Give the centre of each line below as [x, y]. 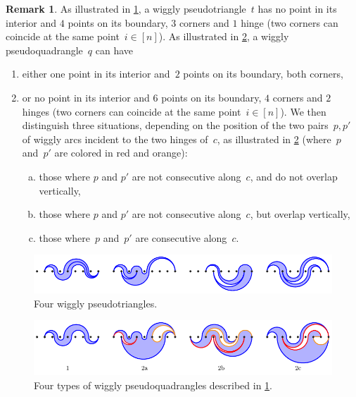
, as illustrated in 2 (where [274, 139]
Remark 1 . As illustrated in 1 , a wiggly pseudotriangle [126, 8]
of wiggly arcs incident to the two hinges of [115, 139]
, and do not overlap [294, 176]
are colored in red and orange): [121, 153]
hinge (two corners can [290, 22]
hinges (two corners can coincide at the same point [132, 111]
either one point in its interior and [96, 74]
